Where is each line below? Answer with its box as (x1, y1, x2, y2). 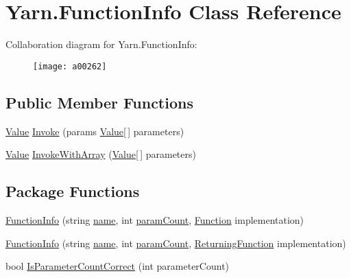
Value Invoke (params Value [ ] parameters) (5, 124, 184, 138)
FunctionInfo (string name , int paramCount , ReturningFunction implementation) (5, 235, 346, 250)
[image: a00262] (33, 61, 107, 71)
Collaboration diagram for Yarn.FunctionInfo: (5, 37, 197, 51)
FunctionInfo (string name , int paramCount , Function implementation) (5, 212, 304, 227)
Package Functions (5, 181, 140, 202)
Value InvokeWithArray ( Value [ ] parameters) (5, 147, 196, 161)
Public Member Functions (5, 91, 193, 113)
